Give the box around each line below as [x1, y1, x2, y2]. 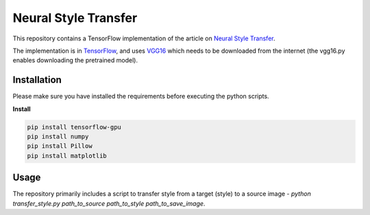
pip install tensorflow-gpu [27, 123, 121, 131]
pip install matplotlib [27, 151, 108, 160]
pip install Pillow [27, 142, 92, 150]
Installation [12, 74, 62, 86]
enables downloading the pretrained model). [12, 56, 138, 64]
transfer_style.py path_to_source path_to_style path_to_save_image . [12, 199, 206, 207]
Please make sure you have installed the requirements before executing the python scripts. [12, 92, 270, 101]
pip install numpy [27, 133, 89, 140]
